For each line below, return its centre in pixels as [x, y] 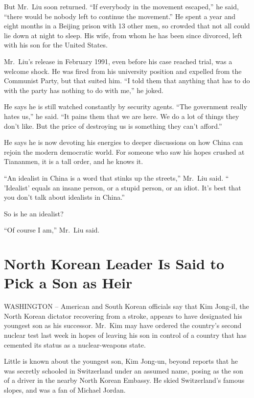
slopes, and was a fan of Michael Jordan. [65, 389]
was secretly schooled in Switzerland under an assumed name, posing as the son [124, 370]
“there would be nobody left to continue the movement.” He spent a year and [120, 16]
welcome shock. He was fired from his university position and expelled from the [123, 71]
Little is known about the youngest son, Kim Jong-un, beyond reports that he [121, 361]
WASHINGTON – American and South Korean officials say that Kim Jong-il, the [127, 306]
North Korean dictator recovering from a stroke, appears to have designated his [123, 316]
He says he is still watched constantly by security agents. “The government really [126, 106]
